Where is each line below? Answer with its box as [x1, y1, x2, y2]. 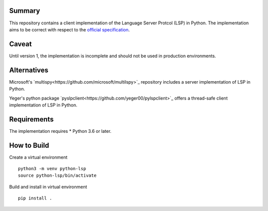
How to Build [9, 141, 50, 149]
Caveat [9, 40, 32, 48]
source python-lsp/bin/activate [18, 173, 97, 179]
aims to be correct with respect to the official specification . [9, 26, 130, 32]
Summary [9, 6, 40, 15]
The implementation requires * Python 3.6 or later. [9, 128, 112, 134]
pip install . [18, 196, 52, 201]
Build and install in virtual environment [9, 184, 87, 190]
